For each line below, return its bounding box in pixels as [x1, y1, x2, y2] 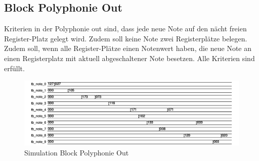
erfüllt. [4, 63, 25, 73]
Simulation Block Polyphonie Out [24, 147, 129, 157]
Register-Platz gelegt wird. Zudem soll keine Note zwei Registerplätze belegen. [4, 33, 247, 43]
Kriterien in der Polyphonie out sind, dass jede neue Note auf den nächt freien [4, 23, 247, 34]
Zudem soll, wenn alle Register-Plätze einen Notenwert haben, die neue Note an [4, 43, 252, 53]
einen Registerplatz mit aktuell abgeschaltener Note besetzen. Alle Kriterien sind [4, 52, 255, 63]
